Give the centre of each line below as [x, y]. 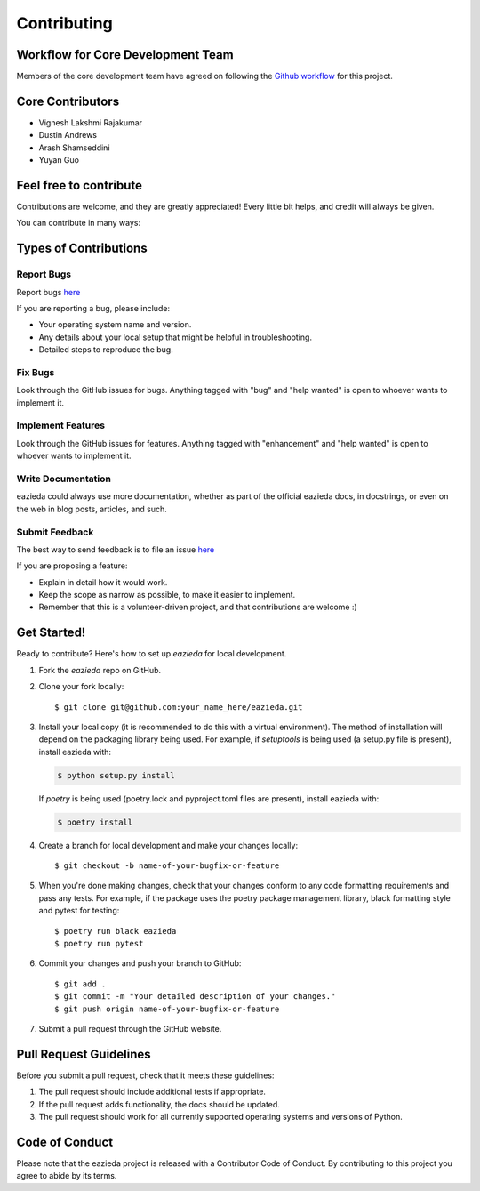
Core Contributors [68, 101]
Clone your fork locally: [81, 687]
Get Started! [51, 633]
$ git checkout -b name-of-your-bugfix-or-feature [167, 866]
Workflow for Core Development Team [125, 55]
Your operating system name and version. [115, 325]
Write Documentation [64, 479]
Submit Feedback [55, 532]
